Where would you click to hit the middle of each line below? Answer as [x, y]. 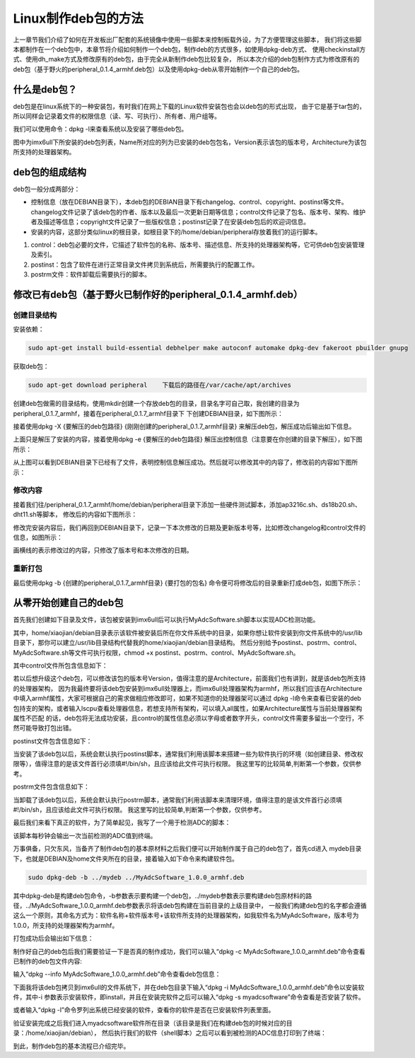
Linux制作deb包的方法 [78, 18]
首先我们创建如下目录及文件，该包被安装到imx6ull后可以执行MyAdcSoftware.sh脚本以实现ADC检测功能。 [166, 620]
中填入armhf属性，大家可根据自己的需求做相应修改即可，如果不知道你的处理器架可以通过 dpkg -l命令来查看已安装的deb [187, 698]
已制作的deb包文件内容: [48, 961]
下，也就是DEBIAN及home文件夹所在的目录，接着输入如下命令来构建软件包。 [125, 859]
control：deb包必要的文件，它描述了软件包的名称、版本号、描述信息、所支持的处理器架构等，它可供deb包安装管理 [198, 245]
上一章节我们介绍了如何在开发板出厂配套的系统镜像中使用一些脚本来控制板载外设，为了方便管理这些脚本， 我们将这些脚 [187, 40]
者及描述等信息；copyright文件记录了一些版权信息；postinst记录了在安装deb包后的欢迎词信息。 [170, 222]
